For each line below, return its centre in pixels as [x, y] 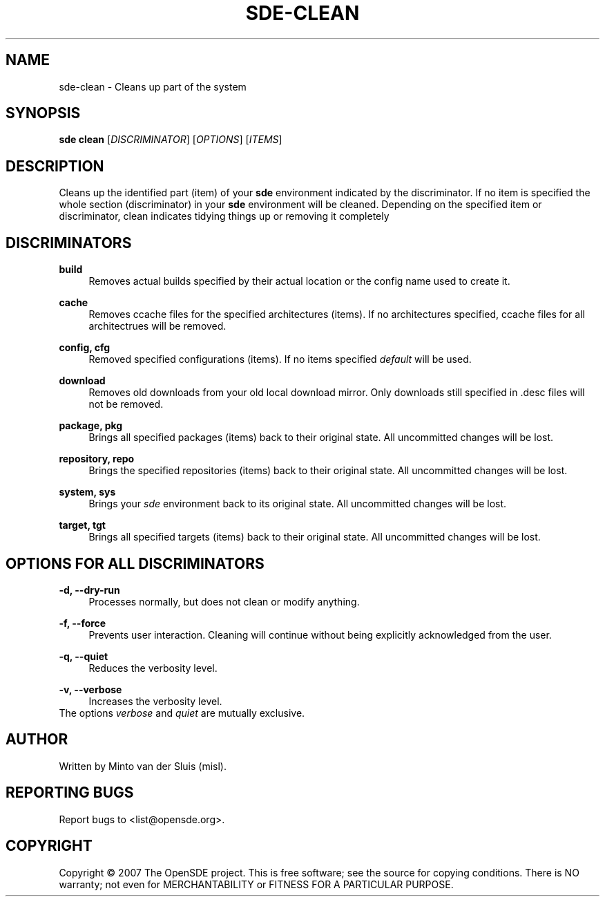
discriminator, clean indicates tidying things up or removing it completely [224, 216]
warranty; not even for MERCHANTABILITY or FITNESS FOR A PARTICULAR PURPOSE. [256, 884]
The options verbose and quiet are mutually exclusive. [182, 713]
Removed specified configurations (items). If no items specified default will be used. [280, 359]
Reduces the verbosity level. [153, 668]
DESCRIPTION [55, 166]
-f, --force [83, 623]
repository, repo [97, 459]
